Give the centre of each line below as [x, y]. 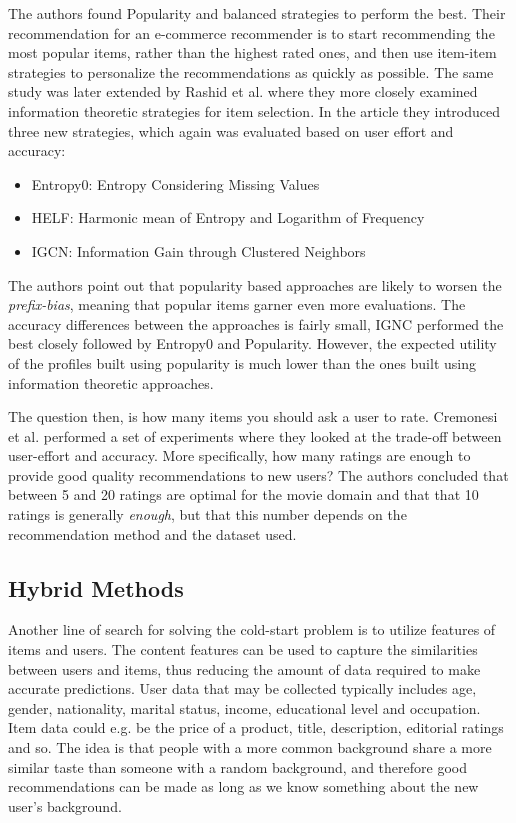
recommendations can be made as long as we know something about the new [243, 786]
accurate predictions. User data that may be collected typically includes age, [242, 688]
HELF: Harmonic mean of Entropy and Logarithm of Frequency [228, 217]
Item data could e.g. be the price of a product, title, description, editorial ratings [256, 727]
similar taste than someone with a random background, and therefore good [237, 766]
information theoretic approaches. [111, 382]
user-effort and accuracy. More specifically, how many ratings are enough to [239, 455]
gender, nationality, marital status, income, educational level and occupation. [244, 707]
